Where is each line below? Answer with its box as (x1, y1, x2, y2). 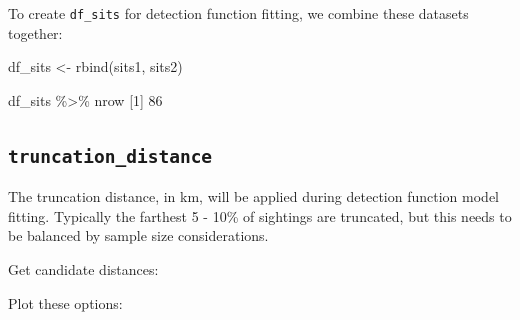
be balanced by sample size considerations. (8, 225, 269, 246)
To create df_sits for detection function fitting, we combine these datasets (8, 3, 469, 23)
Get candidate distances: (8, 259, 159, 279)
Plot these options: (8, 292, 123, 313)
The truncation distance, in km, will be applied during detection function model (8, 186, 499, 207)
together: (8, 22, 63, 43)
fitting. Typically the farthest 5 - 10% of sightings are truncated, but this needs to (8, 205, 512, 226)
